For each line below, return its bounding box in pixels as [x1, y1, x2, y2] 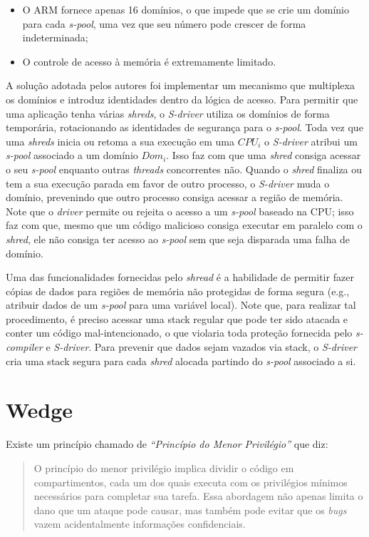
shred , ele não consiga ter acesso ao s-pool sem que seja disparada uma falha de [6, 231, 350, 246]
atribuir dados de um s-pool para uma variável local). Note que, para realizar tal [6, 297, 356, 312]
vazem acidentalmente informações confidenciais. [33, 516, 246, 531]
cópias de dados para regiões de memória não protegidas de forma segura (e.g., [6, 283, 350, 298]
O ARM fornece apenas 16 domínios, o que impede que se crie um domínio [22, 2, 349, 16]
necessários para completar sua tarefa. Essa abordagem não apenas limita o [33, 489, 363, 503]
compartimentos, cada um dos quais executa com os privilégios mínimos [33, 474, 348, 489]
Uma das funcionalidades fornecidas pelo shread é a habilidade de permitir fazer [6, 270, 354, 285]
